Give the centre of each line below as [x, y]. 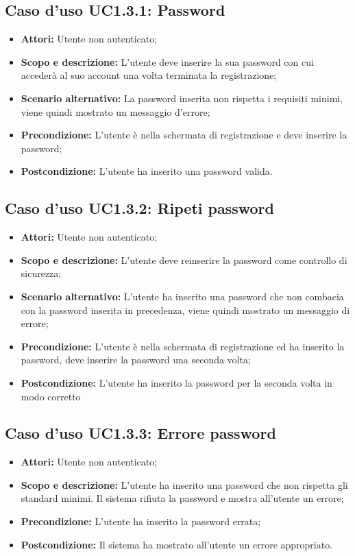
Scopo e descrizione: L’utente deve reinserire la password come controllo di [184, 259]
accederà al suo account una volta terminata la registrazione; [149, 75]
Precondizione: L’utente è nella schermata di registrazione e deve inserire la [184, 135]
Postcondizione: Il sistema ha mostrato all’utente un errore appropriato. [177, 544]
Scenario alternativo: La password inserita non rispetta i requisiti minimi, [182, 98]
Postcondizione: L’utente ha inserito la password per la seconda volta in [176, 382]
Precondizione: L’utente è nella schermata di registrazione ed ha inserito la [183, 346]
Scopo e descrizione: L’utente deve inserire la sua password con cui [167, 61]
